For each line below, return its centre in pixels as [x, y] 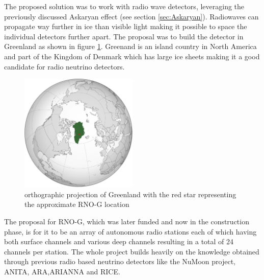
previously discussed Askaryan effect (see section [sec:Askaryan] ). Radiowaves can [131, 16]
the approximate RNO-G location [77, 204]
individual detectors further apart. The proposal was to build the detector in [124, 36]
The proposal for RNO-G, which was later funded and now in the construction [127, 221]
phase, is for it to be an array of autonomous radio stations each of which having [130, 231]
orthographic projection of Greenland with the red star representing [130, 194]
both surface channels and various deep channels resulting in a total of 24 [119, 241]
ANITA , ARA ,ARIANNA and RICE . [62, 271]
